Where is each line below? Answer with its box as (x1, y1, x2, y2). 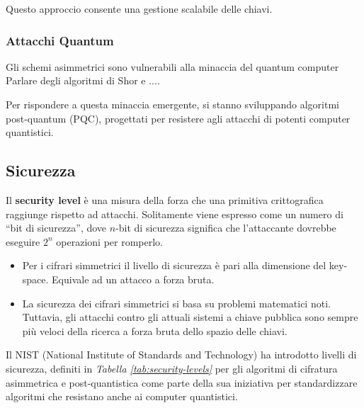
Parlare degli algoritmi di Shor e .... (6, 73, 160, 88)
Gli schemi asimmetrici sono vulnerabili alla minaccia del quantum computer (6, 59, 339, 74)
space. (22, 271, 49, 286)
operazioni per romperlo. (56, 234, 164, 249)
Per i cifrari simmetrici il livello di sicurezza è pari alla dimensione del (22, 258, 326, 273)
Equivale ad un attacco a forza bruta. (52, 271, 215, 286)
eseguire (6, 234, 40, 249)
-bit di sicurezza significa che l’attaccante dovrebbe (115, 220, 336, 235)
